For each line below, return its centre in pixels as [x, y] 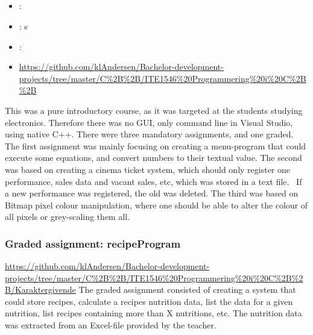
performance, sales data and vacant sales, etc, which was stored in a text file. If [153, 181]
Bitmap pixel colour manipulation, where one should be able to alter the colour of [156, 205]
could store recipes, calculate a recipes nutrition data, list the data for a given [149, 301]
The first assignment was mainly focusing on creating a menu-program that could [156, 146]
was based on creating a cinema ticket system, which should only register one [148, 169]
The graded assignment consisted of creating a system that [187, 290]
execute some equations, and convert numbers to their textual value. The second [153, 158]
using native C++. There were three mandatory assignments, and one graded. [149, 134]
